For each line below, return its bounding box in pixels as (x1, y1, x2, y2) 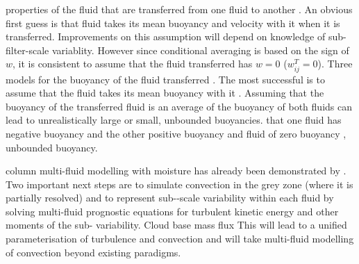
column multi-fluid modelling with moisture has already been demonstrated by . (6, 163, 347, 178)
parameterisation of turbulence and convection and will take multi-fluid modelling (6, 231, 354, 246)
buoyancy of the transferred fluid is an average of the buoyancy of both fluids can (6, 99, 352, 113)
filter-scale (6, 42, 49, 57)
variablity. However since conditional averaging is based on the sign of (51, 42, 349, 57)
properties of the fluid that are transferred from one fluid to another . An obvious (6, 2, 353, 16)
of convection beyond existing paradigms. (6, 245, 181, 259)
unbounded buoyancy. (6, 140, 98, 154)
